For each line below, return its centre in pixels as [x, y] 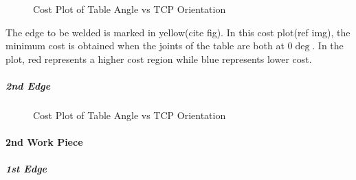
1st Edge [26, 169]
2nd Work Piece [44, 142]
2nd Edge [28, 85]
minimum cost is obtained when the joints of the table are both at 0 [149, 46]
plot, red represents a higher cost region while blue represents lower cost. [159, 59]
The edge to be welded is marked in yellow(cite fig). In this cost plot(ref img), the [178, 32]
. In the [328, 46]
